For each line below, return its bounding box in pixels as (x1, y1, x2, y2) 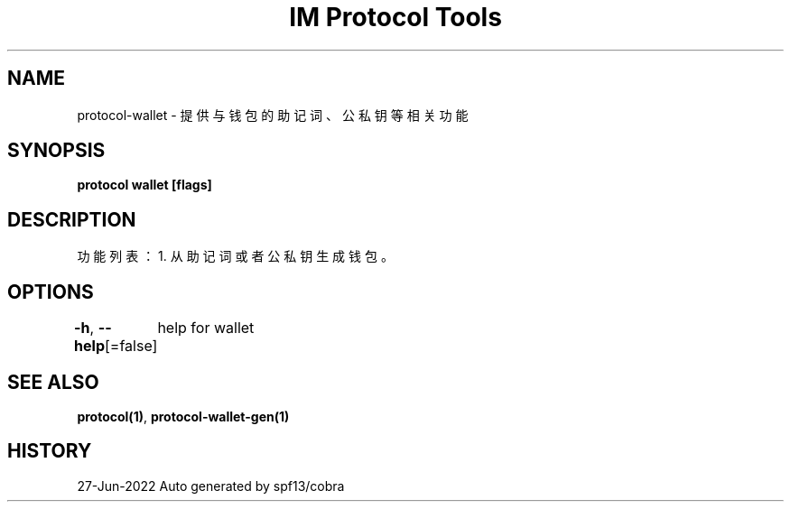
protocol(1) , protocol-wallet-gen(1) (77, 408, 290, 424)
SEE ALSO (7, 370, 99, 393)
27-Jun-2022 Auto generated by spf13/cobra (77, 477, 345, 494)
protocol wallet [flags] (77, 177, 212, 193)
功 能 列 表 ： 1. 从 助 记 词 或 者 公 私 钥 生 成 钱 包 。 (77, 248, 394, 264)
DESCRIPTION (7, 208, 136, 231)
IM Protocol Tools (289, 2, 502, 32)
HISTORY (7, 440, 92, 463)
